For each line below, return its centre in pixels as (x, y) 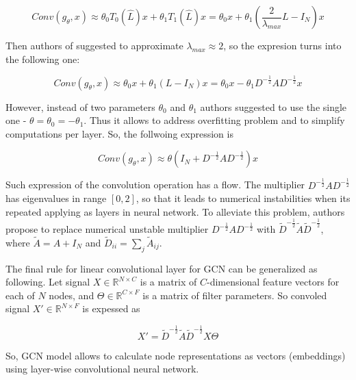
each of (20, 295)
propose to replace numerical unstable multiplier (107, 229)
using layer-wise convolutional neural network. (102, 369)
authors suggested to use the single (274, 106)
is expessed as (111, 308)
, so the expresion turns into (282, 45)
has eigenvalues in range (56, 198)
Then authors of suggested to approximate (94, 45)
